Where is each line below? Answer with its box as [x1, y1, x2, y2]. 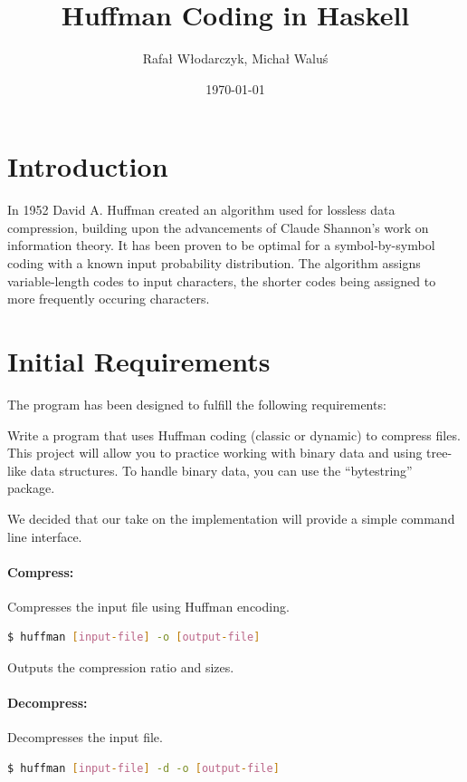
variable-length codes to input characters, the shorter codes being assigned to [7, 271, 436, 290]
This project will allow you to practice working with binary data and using [7, 443, 423, 462]
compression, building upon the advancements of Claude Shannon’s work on [7, 217, 429, 237]
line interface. [7, 526, 82, 545]
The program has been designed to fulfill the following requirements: [7, 394, 386, 413]
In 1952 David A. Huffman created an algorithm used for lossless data [7, 200, 396, 219]
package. [7, 478, 55, 497]
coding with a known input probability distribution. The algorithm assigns [7, 254, 421, 273]
